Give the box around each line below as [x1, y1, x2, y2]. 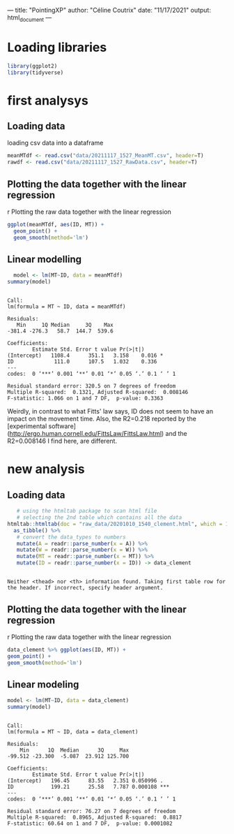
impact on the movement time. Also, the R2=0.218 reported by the [7, 415, 196, 423]
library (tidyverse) [7, 69, 64, 76]
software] [48, 422, 77, 430]
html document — [7, 13, 52, 23]
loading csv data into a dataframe [7, 139, 104, 147]
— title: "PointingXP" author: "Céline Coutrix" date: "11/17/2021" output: [7, 6, 211, 14]
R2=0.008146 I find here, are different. [7, 437, 117, 446]
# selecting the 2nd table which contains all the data [16, 514, 182, 521]
